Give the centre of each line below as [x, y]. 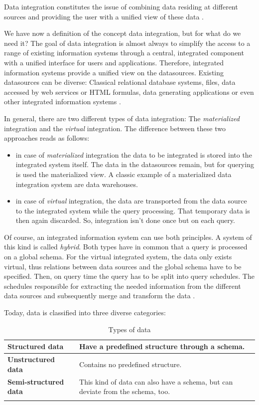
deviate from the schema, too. [125, 391]
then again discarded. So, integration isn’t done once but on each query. [125, 220]
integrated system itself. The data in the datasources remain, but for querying [135, 164]
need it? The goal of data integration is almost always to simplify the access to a [127, 43]
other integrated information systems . [63, 101]
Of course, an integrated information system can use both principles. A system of [128, 237]
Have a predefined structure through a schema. [162, 346]
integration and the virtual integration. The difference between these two [115, 128]
